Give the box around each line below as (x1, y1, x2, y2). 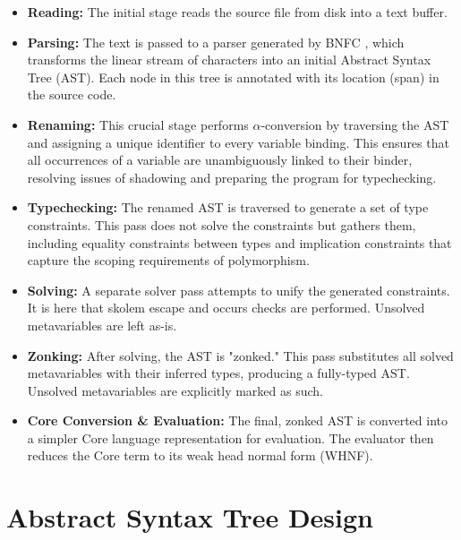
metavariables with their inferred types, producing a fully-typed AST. (27, 364, 410, 382)
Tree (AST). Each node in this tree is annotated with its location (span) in (27, 67, 440, 86)
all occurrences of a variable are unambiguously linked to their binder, (27, 150, 413, 169)
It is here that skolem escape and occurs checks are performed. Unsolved (27, 298, 425, 317)
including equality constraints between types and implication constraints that (27, 233, 452, 252)
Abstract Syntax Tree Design (6, 499, 374, 536)
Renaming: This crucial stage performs (27, 115, 249, 133)
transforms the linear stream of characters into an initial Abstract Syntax (27, 50, 431, 69)
